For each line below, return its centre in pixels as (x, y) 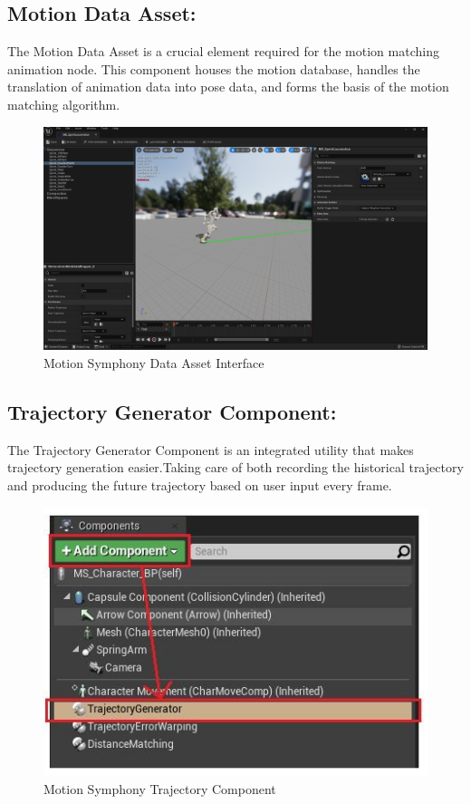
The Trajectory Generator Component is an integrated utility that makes (211, 449)
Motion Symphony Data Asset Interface (154, 362)
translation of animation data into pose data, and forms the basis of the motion (228, 87)
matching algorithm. (64, 104)
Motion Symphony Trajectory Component (160, 788)
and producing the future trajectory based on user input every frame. (200, 484)
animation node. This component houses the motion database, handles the (214, 68)
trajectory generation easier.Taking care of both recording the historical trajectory (235, 467)
